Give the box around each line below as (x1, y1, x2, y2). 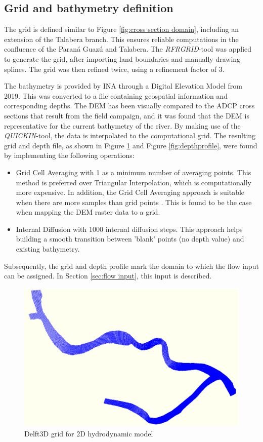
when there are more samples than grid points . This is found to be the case (16, 196, 252, 207)
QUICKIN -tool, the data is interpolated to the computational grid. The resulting (4, 130, 256, 141)
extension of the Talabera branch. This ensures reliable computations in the (4, 33, 239, 44)
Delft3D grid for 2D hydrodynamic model (24, 428, 153, 438)
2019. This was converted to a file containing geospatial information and (4, 90, 228, 101)
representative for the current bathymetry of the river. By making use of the (4, 120, 241, 131)
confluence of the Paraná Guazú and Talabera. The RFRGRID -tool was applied (4, 44, 252, 54)
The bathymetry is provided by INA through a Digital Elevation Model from (4, 81, 242, 91)
